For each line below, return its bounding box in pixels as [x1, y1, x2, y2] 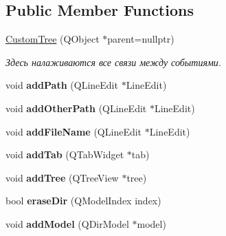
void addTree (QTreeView [5, 170, 119, 184]
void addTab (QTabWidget [5, 147, 124, 162]
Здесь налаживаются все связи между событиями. [5, 54, 222, 69]
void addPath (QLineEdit [5, 78, 118, 92]
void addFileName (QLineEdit [5, 124, 142, 138]
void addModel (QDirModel [5, 216, 129, 230]
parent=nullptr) [107, 32, 174, 46]
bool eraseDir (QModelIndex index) [5, 193, 161, 208]
